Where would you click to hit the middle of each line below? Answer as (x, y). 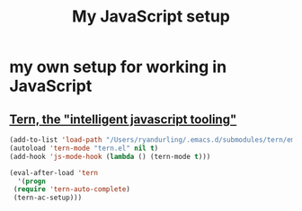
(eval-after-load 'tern (54, 172)
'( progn (32, 181)
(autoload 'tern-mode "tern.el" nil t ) (84, 148)
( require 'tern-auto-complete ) (71, 189)
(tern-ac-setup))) (48, 198)
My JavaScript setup (151, 17)
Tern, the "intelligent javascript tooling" (123, 119)
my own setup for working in (118, 67)
